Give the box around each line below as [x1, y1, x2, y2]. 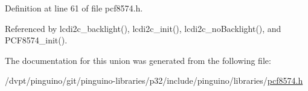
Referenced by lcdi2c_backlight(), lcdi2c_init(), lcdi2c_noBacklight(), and [5, 22, 281, 34]
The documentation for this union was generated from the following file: [5, 54, 271, 66]
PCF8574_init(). [5, 34, 68, 46]
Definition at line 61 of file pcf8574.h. [5, 2, 143, 14]
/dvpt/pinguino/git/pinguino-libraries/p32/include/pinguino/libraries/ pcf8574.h [5, 74, 303, 87]
